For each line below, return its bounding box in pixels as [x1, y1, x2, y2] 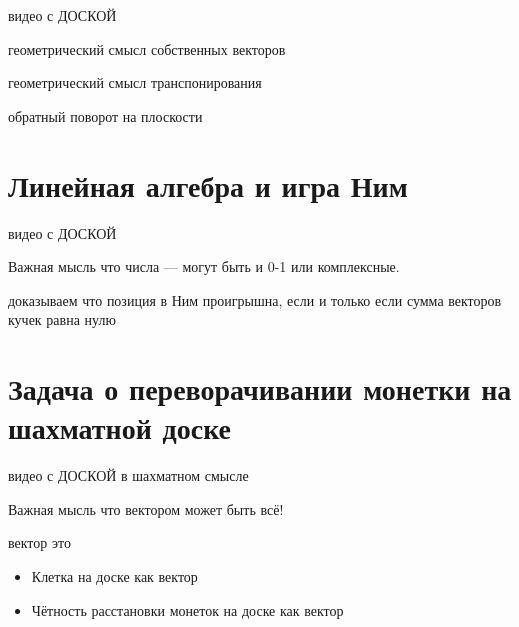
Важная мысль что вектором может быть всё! [8, 498, 284, 519]
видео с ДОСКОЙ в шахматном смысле [8, 465, 249, 486]
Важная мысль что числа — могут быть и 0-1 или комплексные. [8, 256, 400, 277]
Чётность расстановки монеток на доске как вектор [31, 599, 344, 620]
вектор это [8, 532, 71, 553]
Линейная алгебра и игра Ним [8, 164, 408, 205]
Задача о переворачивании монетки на [8, 368, 512, 409]
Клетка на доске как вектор [31, 565, 198, 586]
